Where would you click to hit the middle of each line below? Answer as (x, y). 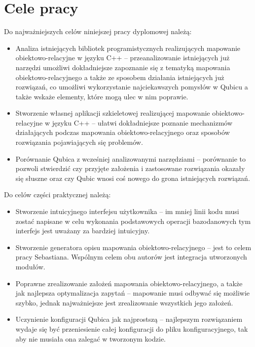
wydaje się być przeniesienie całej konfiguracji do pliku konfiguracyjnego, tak (132, 328)
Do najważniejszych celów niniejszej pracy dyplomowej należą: (98, 31)
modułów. (30, 266)
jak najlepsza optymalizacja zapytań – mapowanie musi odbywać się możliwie (133, 293)
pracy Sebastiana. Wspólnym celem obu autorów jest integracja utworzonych (131, 257)
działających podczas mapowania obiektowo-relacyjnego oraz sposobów (123, 132)
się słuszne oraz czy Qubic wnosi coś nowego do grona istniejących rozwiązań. (133, 178)
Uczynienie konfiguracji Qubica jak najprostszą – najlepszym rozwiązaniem (129, 319)
